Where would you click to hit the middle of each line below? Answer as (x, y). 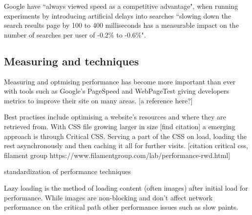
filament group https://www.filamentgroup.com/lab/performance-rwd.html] (117, 155)
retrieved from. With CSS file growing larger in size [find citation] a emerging (120, 126)
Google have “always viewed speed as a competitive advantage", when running (121, 6)
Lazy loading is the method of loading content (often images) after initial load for (126, 187)
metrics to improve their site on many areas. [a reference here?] (98, 100)
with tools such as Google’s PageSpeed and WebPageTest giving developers (117, 91)
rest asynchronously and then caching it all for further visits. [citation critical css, (126, 146)
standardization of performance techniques (67, 171)
